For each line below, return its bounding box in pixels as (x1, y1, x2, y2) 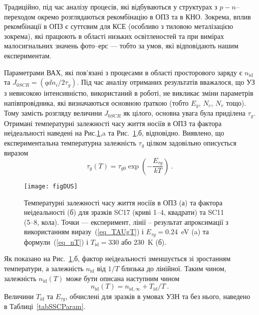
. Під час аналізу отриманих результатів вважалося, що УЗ (76, 77, 255, 87)
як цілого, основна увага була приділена (123, 108, 246, 118)
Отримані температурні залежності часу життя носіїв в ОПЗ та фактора (4, 118, 222, 128)
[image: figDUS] (24, 182, 78, 190)
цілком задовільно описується (146, 137, 237, 148)
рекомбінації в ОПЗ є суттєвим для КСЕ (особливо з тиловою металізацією (4, 21, 234, 31)
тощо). (226, 97, 247, 108)
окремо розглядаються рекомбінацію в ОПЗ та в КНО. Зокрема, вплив (37, 11, 251, 21)
